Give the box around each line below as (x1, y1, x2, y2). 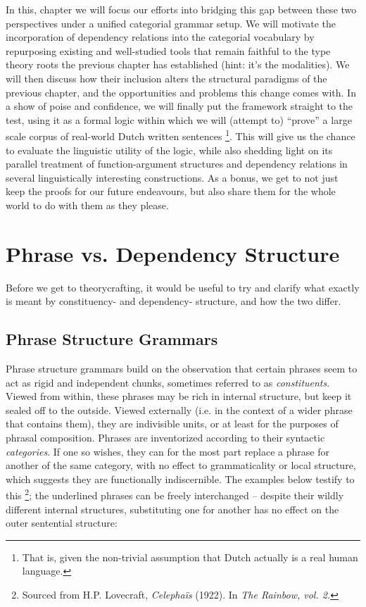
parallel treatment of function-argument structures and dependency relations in (6, 156, 348, 171)
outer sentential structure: (6, 515, 118, 530)
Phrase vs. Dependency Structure (6, 239, 340, 268)
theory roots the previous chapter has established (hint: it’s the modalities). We (6, 57, 350, 72)
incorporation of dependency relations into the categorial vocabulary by (6, 30, 315, 44)
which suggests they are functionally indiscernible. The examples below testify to (6, 471, 355, 486)
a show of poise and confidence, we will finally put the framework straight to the (6, 99, 353, 113)
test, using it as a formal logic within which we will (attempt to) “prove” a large (6, 112, 352, 127)
